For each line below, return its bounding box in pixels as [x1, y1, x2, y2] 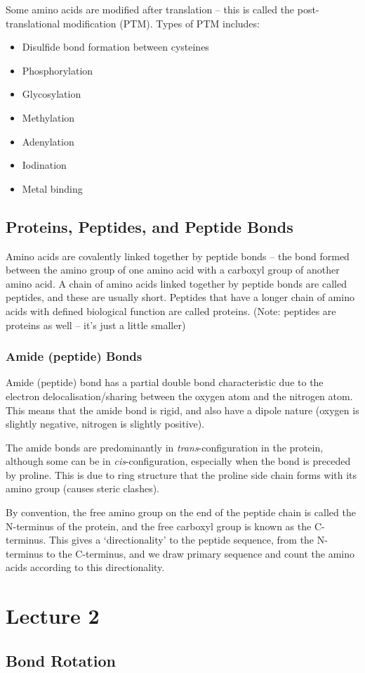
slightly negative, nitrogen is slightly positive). [6, 416, 205, 431]
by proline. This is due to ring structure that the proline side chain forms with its [6, 467, 357, 482]
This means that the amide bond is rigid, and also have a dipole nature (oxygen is [6, 402, 359, 417]
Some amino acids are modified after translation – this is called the [6, 2, 295, 16]
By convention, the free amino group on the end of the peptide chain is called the [6, 505, 356, 520]
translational [6, 15, 60, 30]
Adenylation [22, 134, 74, 148]
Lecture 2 [6, 601, 100, 630]
